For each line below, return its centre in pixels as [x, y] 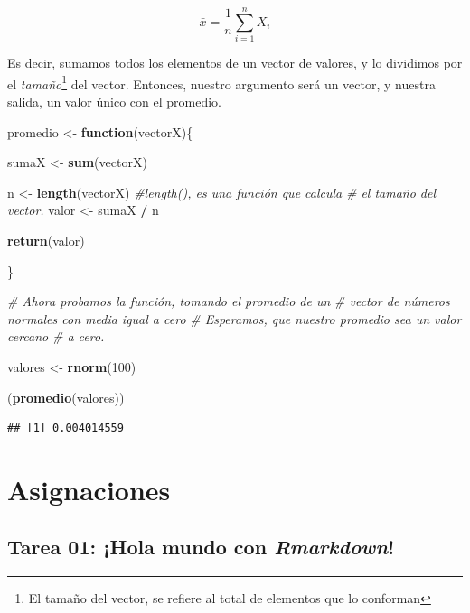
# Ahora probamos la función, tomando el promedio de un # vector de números [229, 301]
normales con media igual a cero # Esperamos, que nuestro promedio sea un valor [235, 318]
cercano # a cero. [56, 336]
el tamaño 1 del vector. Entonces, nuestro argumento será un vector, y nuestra [221, 82]
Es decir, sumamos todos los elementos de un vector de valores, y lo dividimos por [235, 63]
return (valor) [46, 240]
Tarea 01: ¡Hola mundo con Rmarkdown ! [201, 547]
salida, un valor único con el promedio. [115, 101]
